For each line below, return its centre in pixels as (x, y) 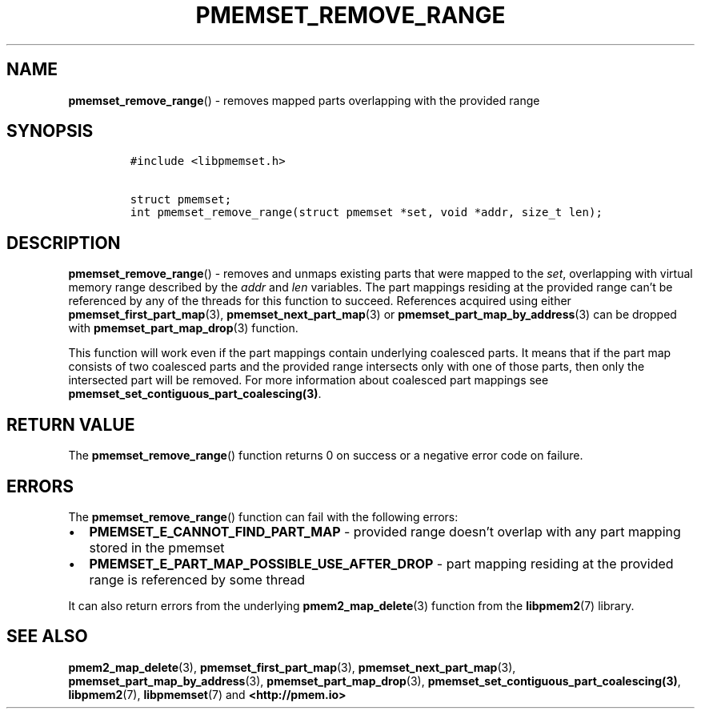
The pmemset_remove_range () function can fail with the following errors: (263, 516)
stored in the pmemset (157, 547)
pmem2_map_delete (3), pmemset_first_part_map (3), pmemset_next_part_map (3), (292, 667)
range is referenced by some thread (197, 579)
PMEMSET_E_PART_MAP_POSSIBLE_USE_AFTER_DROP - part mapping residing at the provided (381, 563)
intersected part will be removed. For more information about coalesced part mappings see (308, 380)
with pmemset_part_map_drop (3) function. (183, 328)
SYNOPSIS (50, 131)
